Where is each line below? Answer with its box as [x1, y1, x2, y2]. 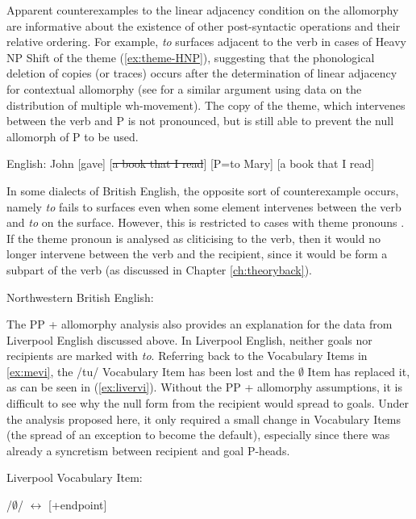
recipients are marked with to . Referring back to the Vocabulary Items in [6, 347, 368, 364]
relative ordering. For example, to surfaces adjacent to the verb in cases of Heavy [6, 33, 406, 50]
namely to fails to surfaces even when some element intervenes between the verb [6, 198, 401, 215]
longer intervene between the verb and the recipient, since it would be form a [6, 245, 388, 262]
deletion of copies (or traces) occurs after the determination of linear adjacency [6, 65, 397, 82]
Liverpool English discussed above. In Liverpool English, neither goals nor [6, 331, 372, 348]
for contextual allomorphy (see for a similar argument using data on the [6, 80, 362, 97]
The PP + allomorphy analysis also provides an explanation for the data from [6, 316, 393, 333]
